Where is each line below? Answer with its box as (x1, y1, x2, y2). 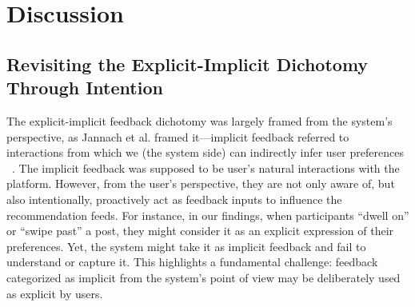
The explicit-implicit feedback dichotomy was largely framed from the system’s (6, 112, 393, 129)
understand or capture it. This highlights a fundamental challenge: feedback (6, 253, 378, 270)
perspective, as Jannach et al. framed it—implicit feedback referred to (6, 128, 349, 145)
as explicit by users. (6, 285, 103, 301)
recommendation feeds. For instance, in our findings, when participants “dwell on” (6, 206, 409, 223)
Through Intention (6, 75, 163, 100)
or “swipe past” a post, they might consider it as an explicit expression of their (6, 222, 394, 239)
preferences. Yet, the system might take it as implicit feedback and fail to (6, 237, 366, 254)
